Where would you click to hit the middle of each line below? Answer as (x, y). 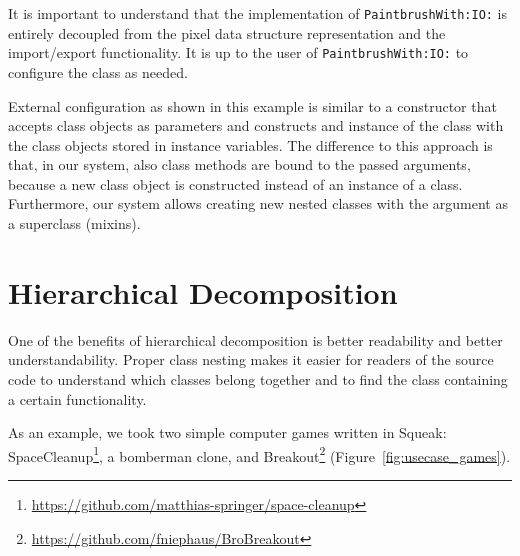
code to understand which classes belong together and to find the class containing (258, 378)
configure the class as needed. (98, 71)
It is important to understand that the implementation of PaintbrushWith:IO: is (258, 13)
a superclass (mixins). (74, 223)
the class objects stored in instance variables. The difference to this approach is (250, 144)
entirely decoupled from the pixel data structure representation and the (227, 32)
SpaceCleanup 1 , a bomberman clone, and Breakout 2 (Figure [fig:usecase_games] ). (259, 454)
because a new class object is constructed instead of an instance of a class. (235, 183)
